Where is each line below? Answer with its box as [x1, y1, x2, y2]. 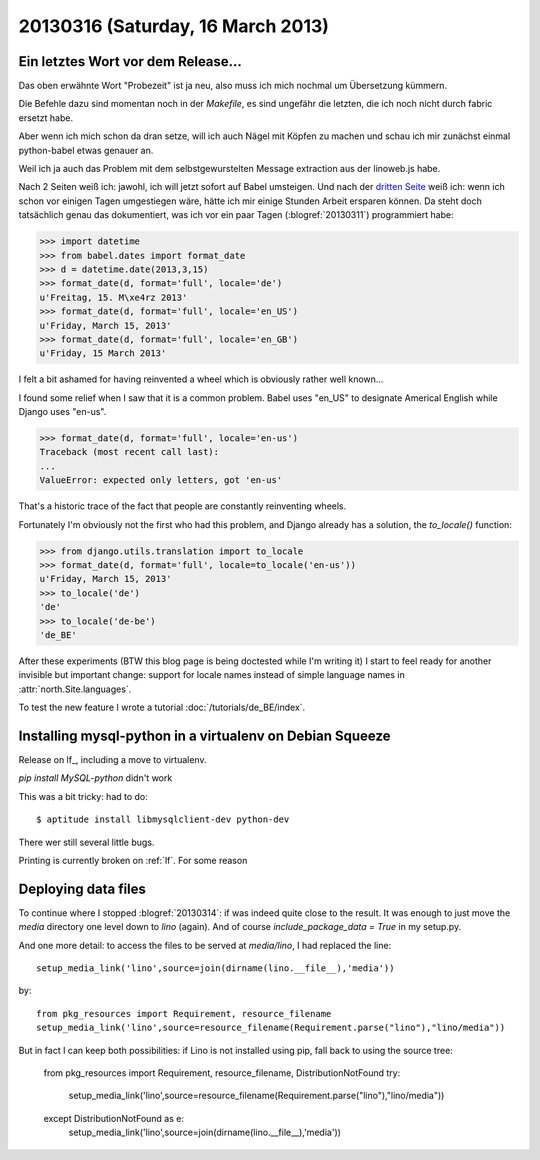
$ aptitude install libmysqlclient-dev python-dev [36, 814, 290, 825]
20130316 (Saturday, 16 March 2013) [18, 15, 330, 37]
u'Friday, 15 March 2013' [39, 348, 167, 359]
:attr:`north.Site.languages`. [18, 683, 132, 695]
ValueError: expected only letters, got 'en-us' [39, 475, 283, 486]
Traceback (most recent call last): [39, 446, 220, 458]
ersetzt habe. [18, 111, 74, 124]
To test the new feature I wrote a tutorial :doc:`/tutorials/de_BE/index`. [18, 701, 306, 714]
